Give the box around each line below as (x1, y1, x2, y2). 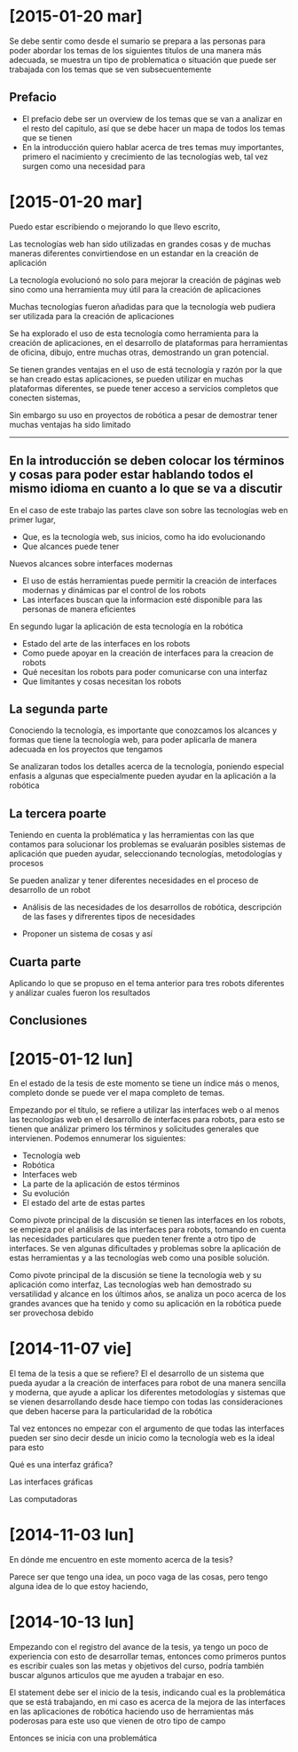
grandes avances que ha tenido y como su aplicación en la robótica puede (9, 1298, 282, 1309)
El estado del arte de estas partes (21, 1198, 145, 1209)
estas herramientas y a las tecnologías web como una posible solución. (9, 1252, 271, 1264)
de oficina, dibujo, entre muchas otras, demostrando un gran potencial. (9, 347, 269, 358)
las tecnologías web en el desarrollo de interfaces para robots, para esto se (9, 1114, 286, 1125)
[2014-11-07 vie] (9, 1338, 132, 1359)
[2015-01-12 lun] (9, 1049, 134, 1069)
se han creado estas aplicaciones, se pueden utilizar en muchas (9, 374, 244, 384)
